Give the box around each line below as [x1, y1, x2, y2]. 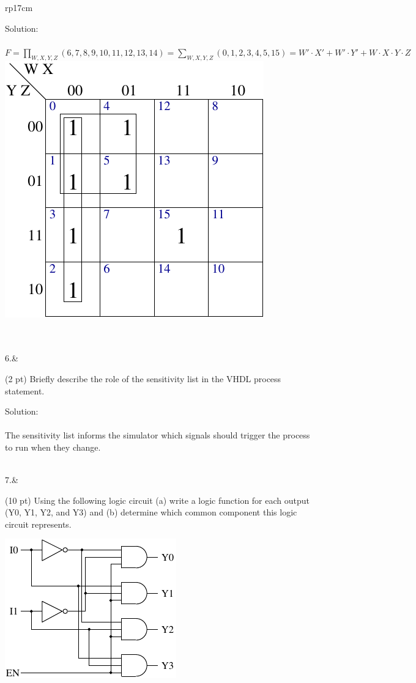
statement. [5, 384, 45, 397]
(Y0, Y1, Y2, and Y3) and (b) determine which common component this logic [5, 506, 297, 519]
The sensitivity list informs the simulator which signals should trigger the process [5, 429, 310, 441]
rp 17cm [5, 1, 33, 13]
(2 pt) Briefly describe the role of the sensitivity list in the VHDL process [5, 372, 281, 385]
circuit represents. [5, 517, 72, 530]
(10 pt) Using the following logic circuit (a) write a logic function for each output [5, 493, 310, 506]
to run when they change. [5, 440, 101, 453]
